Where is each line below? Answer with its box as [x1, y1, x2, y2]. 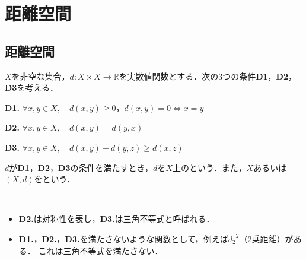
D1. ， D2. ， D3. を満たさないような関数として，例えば [18, 232, 228, 245]
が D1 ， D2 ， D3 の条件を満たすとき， [9, 161, 154, 173]
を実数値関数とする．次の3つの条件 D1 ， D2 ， [119, 69, 297, 82]
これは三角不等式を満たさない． [38, 244, 163, 256]
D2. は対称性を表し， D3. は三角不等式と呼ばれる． [18, 213, 215, 225]
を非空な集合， [11, 69, 70, 82]
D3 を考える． [5, 81, 58, 94]
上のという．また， [172, 161, 247, 173]
